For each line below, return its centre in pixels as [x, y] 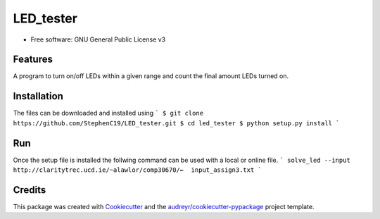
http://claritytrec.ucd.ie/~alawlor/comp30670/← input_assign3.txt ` [137, 170]
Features [33, 60]
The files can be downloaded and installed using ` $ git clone [108, 113]
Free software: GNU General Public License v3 [98, 39]
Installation [38, 96]
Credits [30, 190]
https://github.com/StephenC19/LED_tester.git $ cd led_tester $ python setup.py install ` [176, 123]
